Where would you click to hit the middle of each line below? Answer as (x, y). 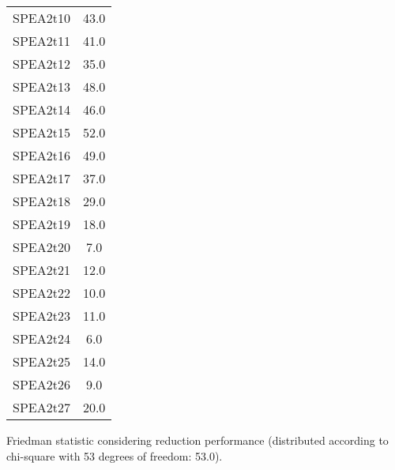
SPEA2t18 (41, 201)
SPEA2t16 (41, 155)
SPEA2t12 (41, 64)
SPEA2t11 (41, 41)
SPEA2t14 (41, 109)
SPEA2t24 (41, 338)
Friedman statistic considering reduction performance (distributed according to (197, 440)
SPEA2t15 (41, 132)
